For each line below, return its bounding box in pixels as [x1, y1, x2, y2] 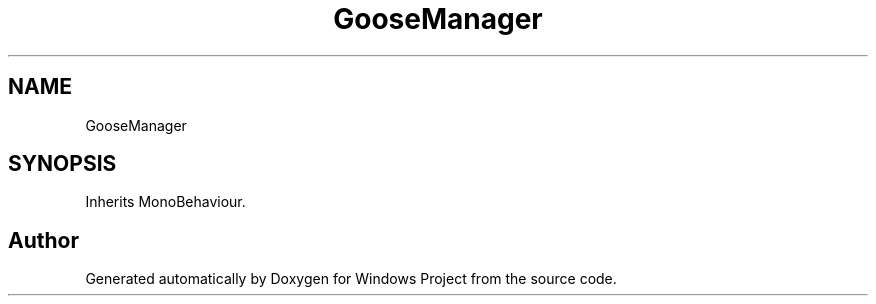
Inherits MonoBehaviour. [85, 193, 246, 211]
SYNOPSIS [8, 151, 117, 177]
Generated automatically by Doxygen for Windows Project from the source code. [85, 270, 617, 288]
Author [8, 227, 79, 253]
